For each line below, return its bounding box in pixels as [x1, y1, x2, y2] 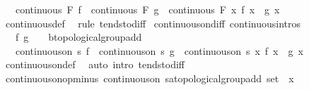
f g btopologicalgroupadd [15, 30, 142, 44]
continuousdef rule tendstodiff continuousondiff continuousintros [5, 15, 301, 30]
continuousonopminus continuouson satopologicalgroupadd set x [5, 70, 294, 85]
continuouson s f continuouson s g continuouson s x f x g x [15, 43, 303, 58]
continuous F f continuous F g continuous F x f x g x [15, 2, 280, 16]
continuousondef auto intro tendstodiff [5, 57, 185, 72]
